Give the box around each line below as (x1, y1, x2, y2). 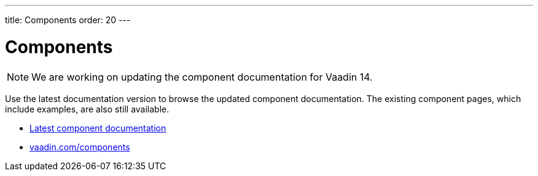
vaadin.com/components (29, 141, 130, 152)
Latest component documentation (29, 122, 166, 133)
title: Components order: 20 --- (5, 15, 131, 25)
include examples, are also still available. (5, 103, 170, 114)
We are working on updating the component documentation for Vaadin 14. (31, 70, 373, 83)
